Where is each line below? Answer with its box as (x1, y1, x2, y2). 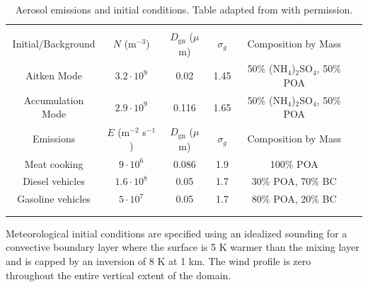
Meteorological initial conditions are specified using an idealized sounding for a (6, 225, 347, 240)
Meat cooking (24, 156, 84, 171)
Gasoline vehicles (17, 191, 91, 206)
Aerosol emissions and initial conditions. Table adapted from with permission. (15, 2, 353, 16)
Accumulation (23, 92, 84, 107)
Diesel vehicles (23, 174, 85, 188)
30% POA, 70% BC (251, 174, 337, 188)
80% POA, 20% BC (251, 191, 337, 206)
